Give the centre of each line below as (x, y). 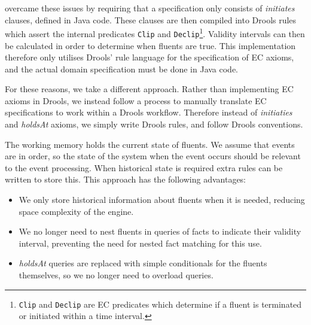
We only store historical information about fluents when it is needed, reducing (162, 200)
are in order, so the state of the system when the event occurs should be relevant (153, 156)
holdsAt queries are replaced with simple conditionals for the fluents (143, 263)
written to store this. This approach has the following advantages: (126, 179)
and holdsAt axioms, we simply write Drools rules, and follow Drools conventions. (154, 124)
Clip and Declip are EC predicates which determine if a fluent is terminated (160, 304)
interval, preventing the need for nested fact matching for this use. (140, 243)
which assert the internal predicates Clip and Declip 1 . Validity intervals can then (155, 33)
